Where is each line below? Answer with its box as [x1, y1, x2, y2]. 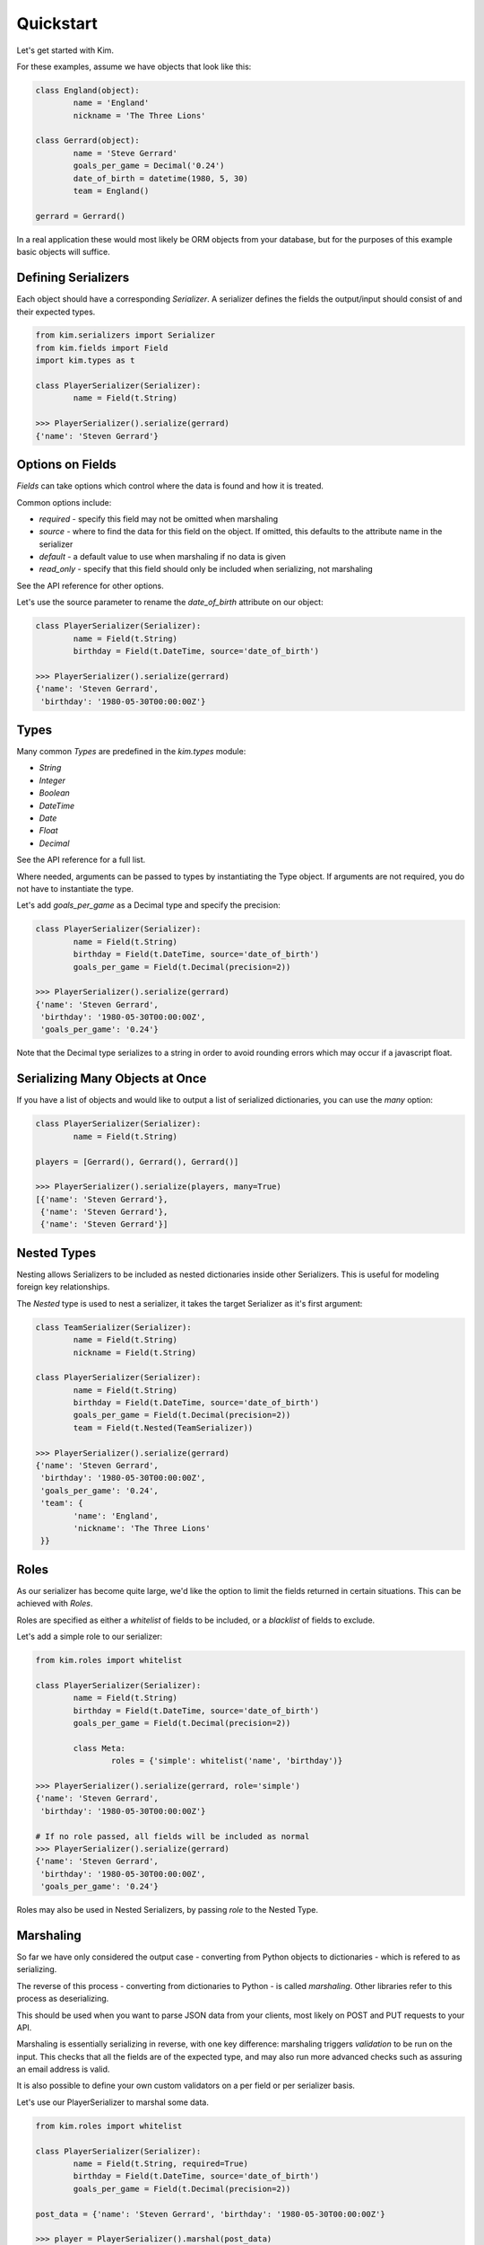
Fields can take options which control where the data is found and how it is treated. [16, 480, 324, 491]
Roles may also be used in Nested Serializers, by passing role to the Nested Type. [16, 1905, 318, 1915]
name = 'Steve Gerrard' [73, 148, 178, 158]
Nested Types [16, 1245, 97, 1261]
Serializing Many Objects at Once [16, 1071, 207, 1087]
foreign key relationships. [16, 1281, 110, 1292]
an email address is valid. [16, 2064, 110, 2074]
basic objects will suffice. [16, 247, 111, 258]
